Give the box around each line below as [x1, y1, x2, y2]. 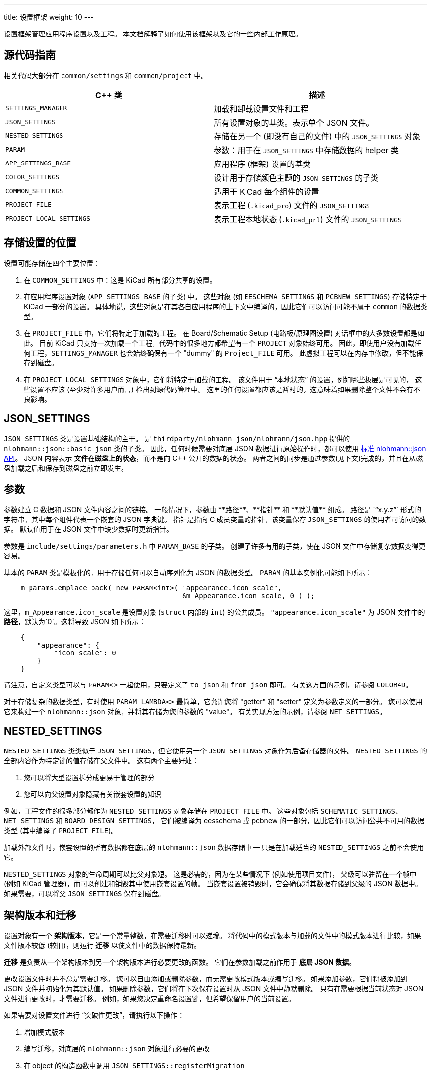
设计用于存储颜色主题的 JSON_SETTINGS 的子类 [214, 172, 379, 183]
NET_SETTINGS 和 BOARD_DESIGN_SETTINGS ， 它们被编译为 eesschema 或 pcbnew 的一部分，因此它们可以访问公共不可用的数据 [4, 816, 425, 825]
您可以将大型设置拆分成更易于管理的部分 [24, 773, 154, 782]
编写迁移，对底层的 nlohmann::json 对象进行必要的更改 [24, 1044, 210, 1053]
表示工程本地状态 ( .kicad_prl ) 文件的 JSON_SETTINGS [214, 214, 401, 224]
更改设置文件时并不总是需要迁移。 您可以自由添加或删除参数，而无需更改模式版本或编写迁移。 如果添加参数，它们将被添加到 [4, 975, 407, 983]
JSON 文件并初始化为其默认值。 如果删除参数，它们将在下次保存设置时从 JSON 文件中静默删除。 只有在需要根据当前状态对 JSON [4, 984, 424, 993]
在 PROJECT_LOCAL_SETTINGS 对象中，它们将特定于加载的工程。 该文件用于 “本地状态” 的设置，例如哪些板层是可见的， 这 [24, 375, 422, 384]
